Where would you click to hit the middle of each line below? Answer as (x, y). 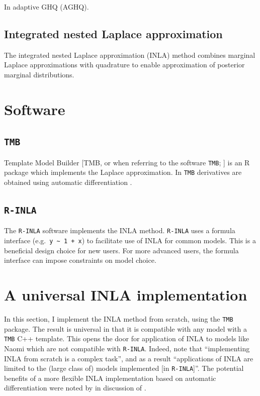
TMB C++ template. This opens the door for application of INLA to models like (127, 338)
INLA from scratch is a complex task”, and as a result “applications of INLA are (129, 358)
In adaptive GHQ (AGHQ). (47, 7)
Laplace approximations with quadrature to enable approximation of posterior (124, 65)
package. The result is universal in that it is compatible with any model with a (125, 328)
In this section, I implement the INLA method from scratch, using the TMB (119, 319)
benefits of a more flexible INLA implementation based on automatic (110, 378)
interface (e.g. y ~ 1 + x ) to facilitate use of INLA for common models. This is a (130, 240)
